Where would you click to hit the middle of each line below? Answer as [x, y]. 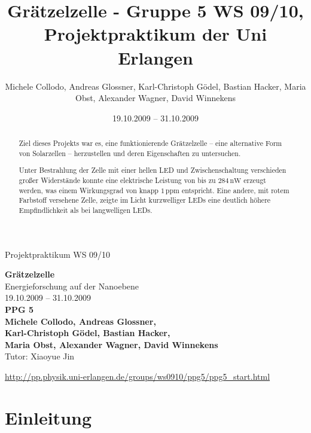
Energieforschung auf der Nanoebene [72, 286]
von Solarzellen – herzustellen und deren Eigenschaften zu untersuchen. [130, 153]
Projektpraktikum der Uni [155, 34]
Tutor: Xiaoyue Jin [40, 356]
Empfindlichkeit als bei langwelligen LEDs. [86, 210]
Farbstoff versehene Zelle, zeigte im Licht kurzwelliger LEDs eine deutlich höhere [145, 200]
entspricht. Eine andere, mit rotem [235, 190]
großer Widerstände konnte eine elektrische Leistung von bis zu [117, 180]
